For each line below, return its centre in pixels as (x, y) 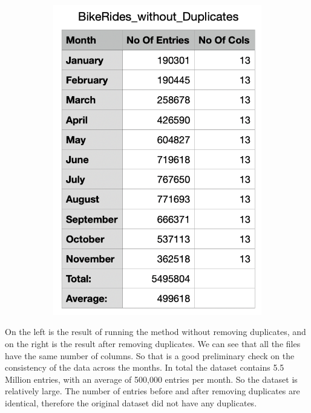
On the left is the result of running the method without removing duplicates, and (155, 332)
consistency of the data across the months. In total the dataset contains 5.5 (145, 367)
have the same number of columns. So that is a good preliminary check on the (150, 355)
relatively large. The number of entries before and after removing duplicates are (152, 391)
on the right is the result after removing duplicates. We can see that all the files (153, 343)
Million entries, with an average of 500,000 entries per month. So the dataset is (151, 379)
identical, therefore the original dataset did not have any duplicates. (131, 402)
